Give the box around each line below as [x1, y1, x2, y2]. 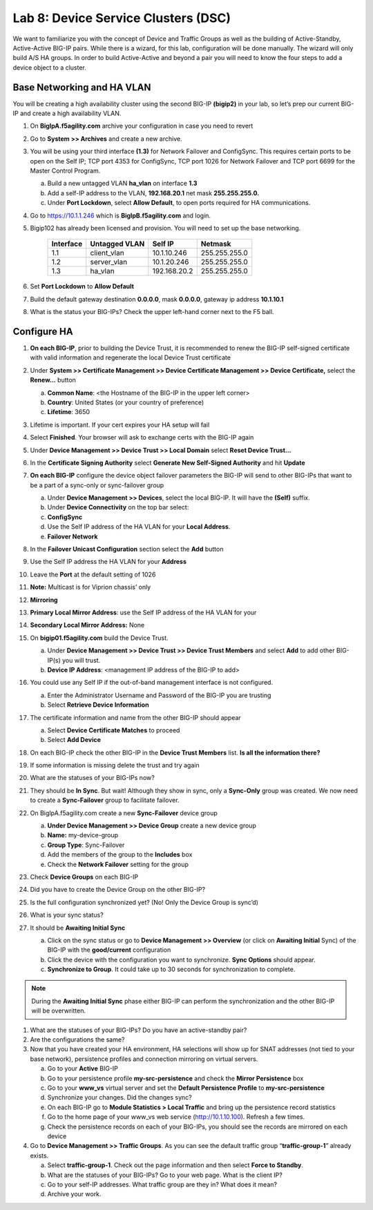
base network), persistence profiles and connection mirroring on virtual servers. [30, 1055, 258, 1063]
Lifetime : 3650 [47, 408, 90, 416]
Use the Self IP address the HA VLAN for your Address [30, 558, 186, 566]
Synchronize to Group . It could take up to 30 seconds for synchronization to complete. [47, 965, 296, 973]
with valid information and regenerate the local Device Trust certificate [30, 353, 231, 362]
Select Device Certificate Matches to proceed [47, 725, 180, 734]
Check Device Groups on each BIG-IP [30, 872, 138, 881]
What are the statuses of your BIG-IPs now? [30, 774, 155, 782]
